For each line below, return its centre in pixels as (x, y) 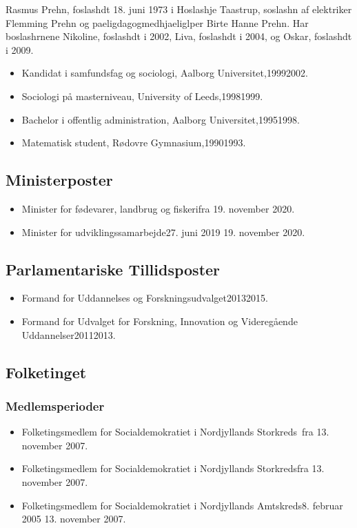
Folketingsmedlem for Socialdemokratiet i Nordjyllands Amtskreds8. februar (182, 505)
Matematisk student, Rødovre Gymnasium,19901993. (134, 143)
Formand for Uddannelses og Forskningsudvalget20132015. (145, 298)
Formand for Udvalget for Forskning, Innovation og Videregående (160, 321)
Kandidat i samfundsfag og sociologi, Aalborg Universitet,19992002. (165, 73)
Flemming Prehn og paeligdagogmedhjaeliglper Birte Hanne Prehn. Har (157, 22)
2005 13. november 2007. (74, 519)
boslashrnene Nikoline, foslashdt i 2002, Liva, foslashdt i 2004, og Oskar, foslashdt (179, 36)
